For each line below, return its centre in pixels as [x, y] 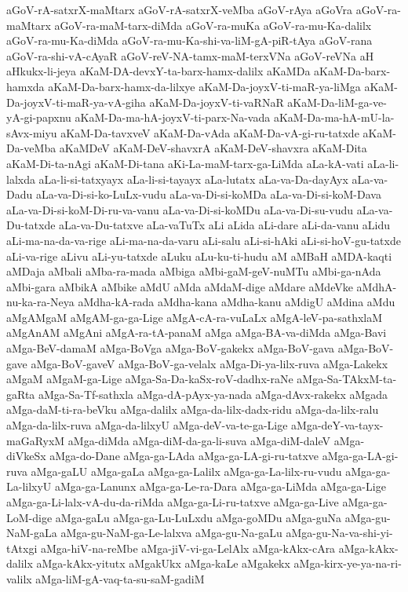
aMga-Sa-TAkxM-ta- [347, 379]
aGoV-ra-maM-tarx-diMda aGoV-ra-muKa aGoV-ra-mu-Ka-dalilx [213, 25]
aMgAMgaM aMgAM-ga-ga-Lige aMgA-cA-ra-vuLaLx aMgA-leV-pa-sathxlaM [195, 317]
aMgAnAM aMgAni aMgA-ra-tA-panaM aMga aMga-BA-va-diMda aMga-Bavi [197, 333]
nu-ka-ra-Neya [40, 302]
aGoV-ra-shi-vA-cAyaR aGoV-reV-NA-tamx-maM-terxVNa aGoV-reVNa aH [190, 55]
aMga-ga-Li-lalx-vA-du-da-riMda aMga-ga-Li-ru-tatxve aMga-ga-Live [173, 502]
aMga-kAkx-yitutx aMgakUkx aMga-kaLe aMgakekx [163, 563]
